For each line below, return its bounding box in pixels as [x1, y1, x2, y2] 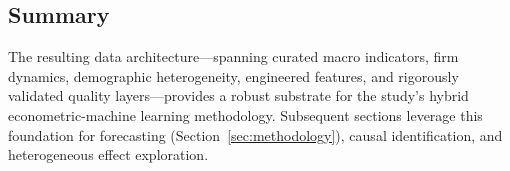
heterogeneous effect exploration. [8, 144, 209, 165]
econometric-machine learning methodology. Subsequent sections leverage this [8, 104, 483, 125]
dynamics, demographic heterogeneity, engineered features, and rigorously [8, 65, 459, 86]
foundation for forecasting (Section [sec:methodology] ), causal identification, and [8, 124, 503, 145]
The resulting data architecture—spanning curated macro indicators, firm [8, 46, 459, 67]
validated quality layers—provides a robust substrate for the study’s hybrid [8, 85, 469, 106]
